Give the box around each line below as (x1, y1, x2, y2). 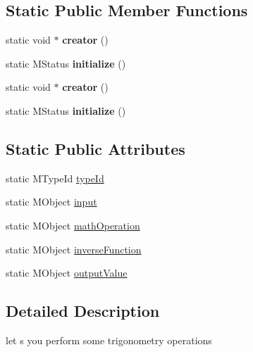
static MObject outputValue (6, 265, 128, 280)
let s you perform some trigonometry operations (6, 332, 212, 347)
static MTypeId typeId (6, 170, 104, 185)
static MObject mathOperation (6, 218, 140, 232)
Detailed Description (6, 300, 160, 322)
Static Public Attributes (6, 137, 185, 159)
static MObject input (6, 194, 97, 209)
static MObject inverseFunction (6, 241, 142, 256)
